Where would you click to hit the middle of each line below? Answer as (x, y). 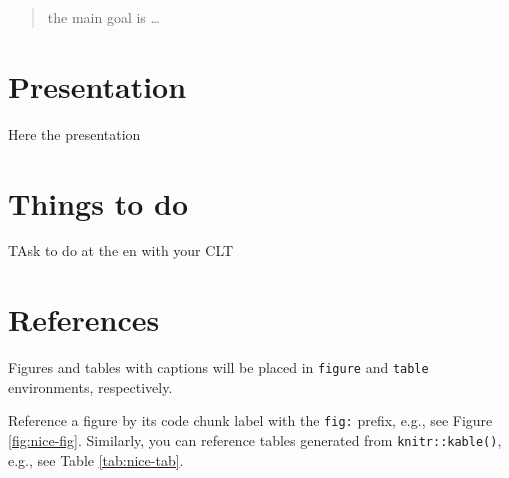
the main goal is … (103, 17)
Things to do (98, 202)
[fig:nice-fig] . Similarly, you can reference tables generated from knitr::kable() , (255, 440)
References (84, 319)
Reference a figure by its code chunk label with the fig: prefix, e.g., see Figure (250, 420)
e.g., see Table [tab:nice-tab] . (96, 459)
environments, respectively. (90, 386)
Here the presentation (74, 133)
